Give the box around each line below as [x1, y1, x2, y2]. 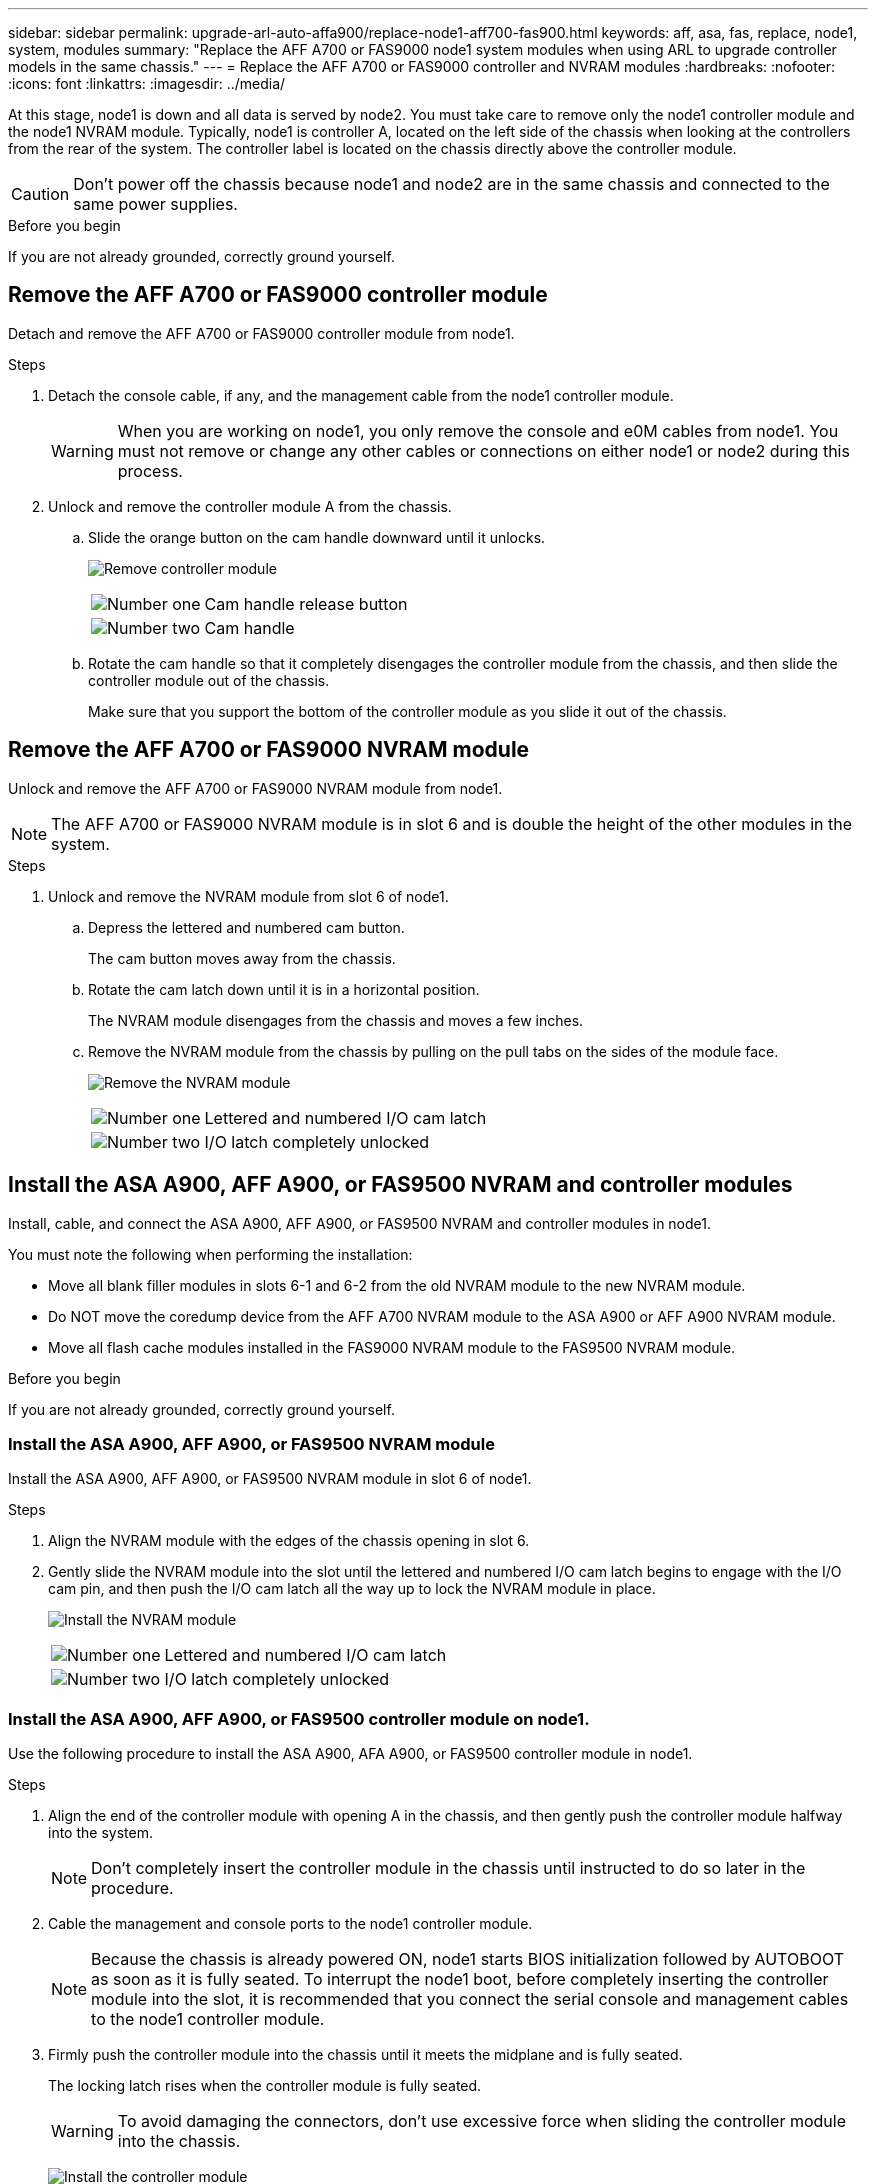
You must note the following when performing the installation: [8, 1245, 413, 1263]
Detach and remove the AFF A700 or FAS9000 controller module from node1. [8, 324, 515, 342]
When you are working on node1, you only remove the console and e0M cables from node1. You [117, 420, 839, 441]
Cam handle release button [204, 593, 408, 614]
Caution [11, 184, 70, 204]
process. [117, 460, 183, 481]
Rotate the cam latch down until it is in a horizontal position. [88, 980, 480, 998]
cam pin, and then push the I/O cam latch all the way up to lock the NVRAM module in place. [48, 1580, 656, 1598]
